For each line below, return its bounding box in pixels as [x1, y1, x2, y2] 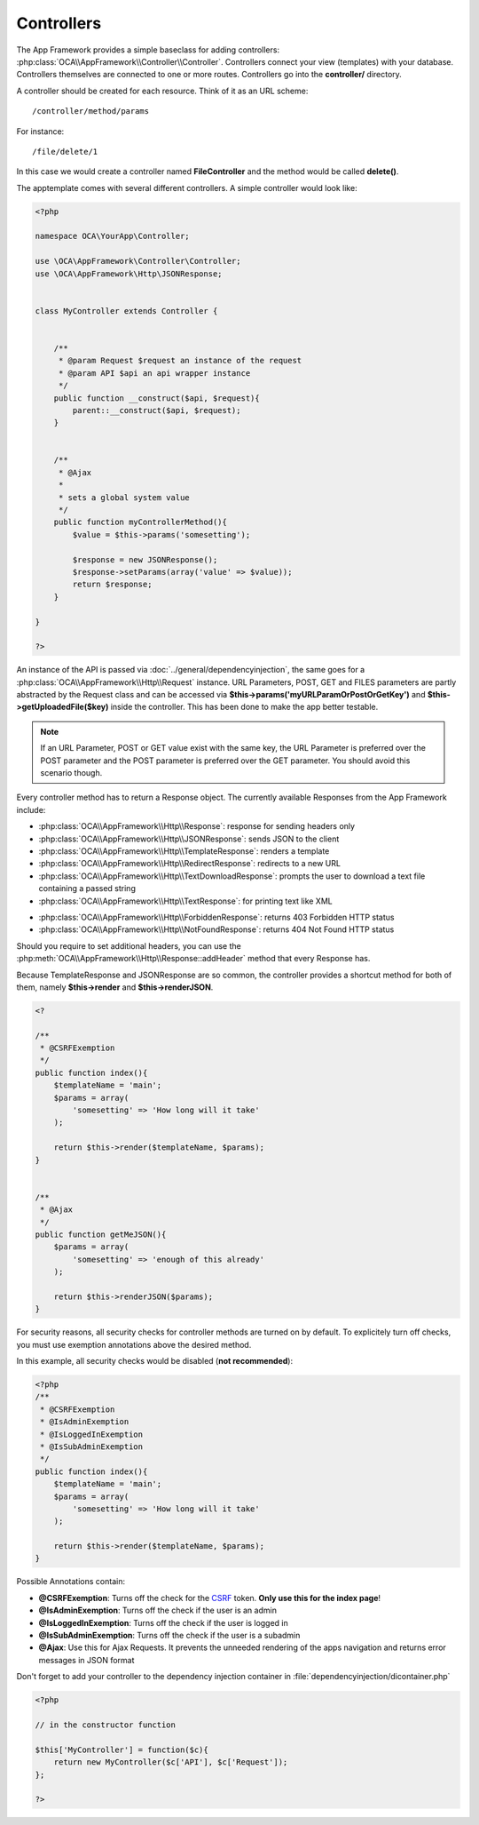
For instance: [16, 125, 65, 137]
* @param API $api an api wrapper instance [58, 368, 251, 378]
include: [16, 804, 46, 815]
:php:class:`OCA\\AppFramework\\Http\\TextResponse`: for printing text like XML [38, 896, 333, 906]
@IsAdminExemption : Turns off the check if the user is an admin [38, 1605, 277, 1616]
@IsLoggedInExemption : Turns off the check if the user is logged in [38, 1617, 288, 1628]
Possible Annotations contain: [16, 1576, 126, 1587]
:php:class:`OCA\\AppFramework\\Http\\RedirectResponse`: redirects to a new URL [38, 858, 342, 869]
